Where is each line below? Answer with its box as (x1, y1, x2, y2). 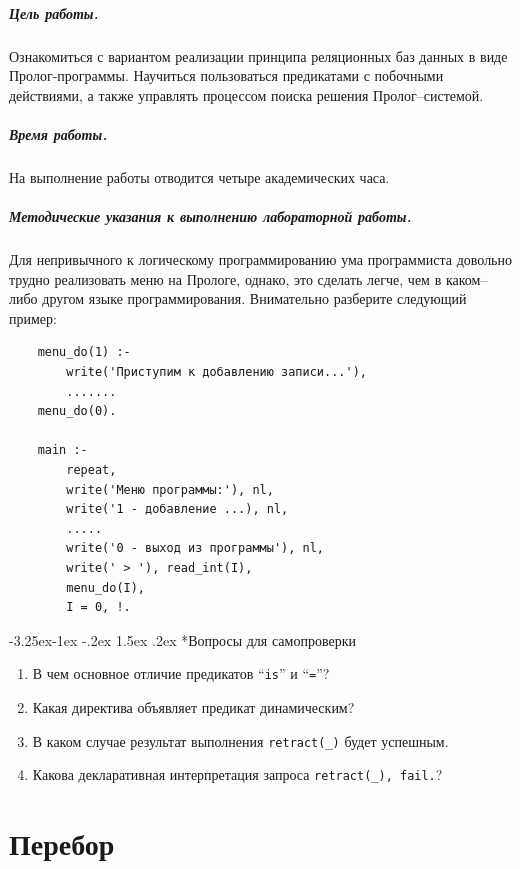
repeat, (66, 463, 117, 477)
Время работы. (9, 123, 108, 144)
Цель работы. (9, 2, 99, 23)
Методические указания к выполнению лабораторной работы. (9, 206, 412, 227)
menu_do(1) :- (37, 345, 131, 360)
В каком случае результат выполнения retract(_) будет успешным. (32, 730, 449, 751)
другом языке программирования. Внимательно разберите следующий (42, 288, 467, 309)
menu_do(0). (37, 404, 117, 419)
